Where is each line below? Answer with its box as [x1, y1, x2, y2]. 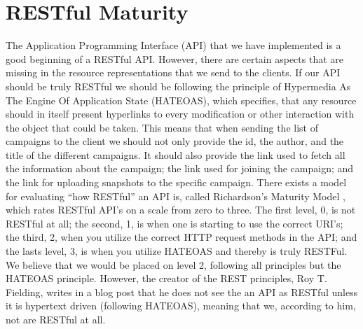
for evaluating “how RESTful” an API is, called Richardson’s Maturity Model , [6, 188, 345, 203]
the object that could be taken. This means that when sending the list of [6, 120, 318, 134]
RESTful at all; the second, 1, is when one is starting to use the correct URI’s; [6, 216, 343, 230]
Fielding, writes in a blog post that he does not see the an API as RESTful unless [6, 284, 358, 299]
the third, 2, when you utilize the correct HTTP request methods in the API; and [6, 230, 357, 244]
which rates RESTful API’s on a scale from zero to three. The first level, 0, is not [6, 202, 356, 217]
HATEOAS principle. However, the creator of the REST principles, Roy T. [6, 271, 327, 286]
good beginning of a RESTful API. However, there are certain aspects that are [6, 51, 343, 66]
